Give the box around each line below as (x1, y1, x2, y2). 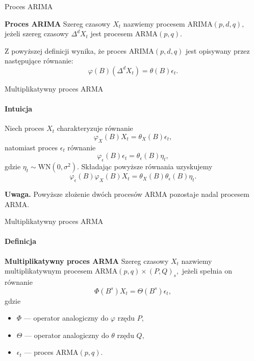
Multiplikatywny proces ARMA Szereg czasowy (5, 255, 169, 266)
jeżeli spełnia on (182, 265, 232, 276)
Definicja (5, 236, 36, 246)
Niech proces (5, 123, 44, 133)
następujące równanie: (5, 55, 73, 66)
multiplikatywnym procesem (5, 265, 93, 276)
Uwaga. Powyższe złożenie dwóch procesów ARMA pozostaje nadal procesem (5, 188, 249, 199)
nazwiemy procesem (123, 18, 185, 29)
